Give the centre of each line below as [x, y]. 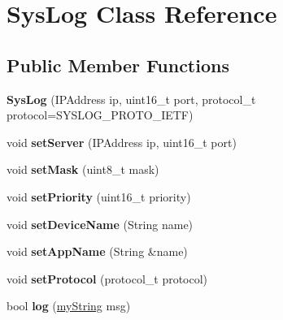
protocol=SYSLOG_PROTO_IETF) [100, 115]
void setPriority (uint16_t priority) [99, 196]
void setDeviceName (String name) [100, 224]
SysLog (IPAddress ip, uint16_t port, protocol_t [131, 99]
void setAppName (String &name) [97, 251]
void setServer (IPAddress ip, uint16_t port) [122, 142]
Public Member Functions [118, 65]
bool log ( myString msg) [69, 306]
